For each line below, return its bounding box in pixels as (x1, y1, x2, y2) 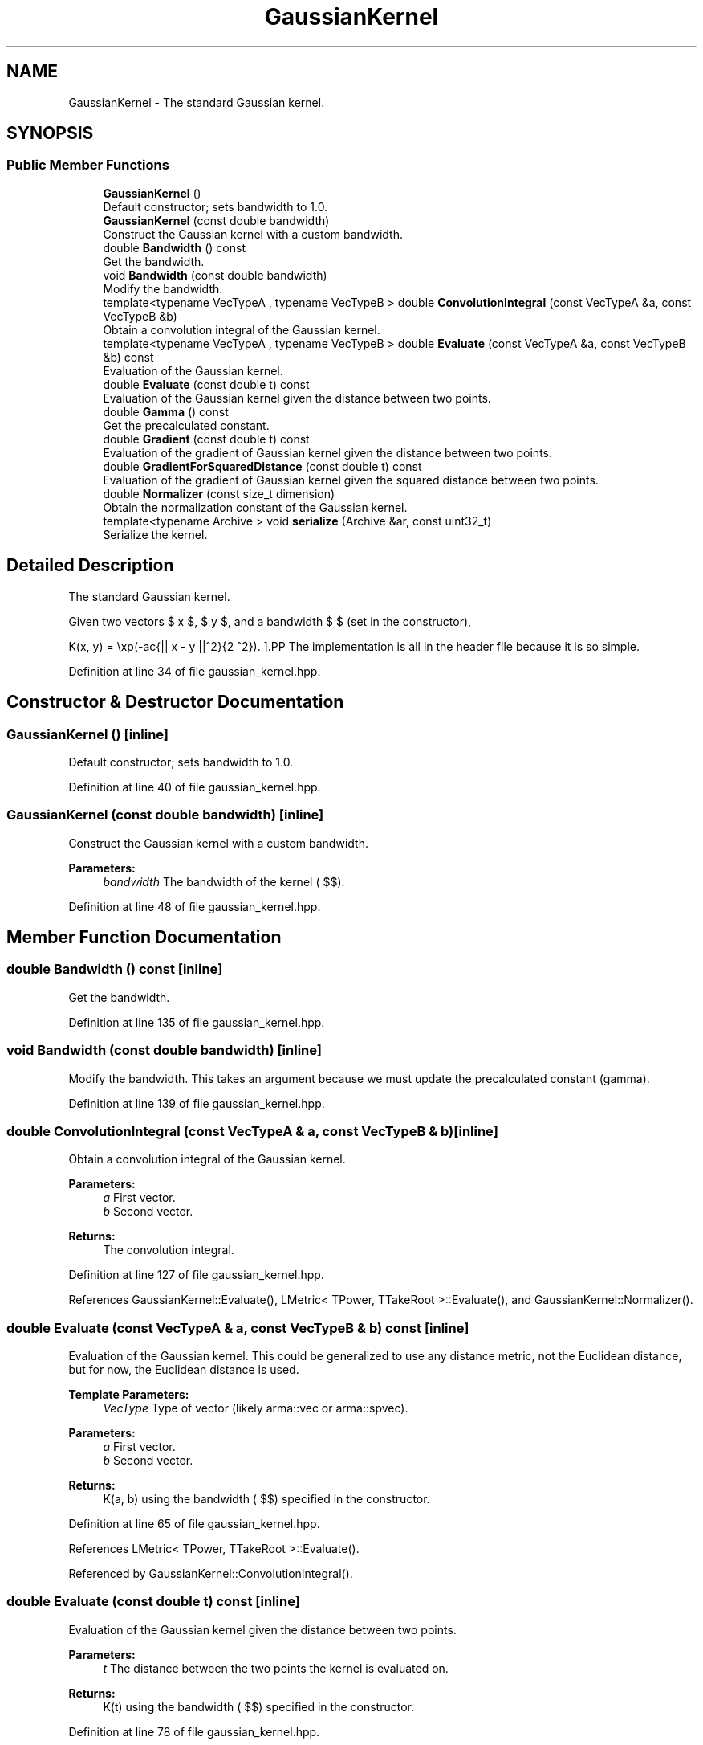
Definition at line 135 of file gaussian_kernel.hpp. (68, 1015, 325, 1029)
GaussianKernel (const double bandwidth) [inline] (6, 807, 324, 823)
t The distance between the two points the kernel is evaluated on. (103, 1661, 449, 1675)
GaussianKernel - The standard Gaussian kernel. (68, 95, 325, 109)
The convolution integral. (103, 1243, 234, 1257)
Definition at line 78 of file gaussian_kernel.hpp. (68, 1724, 320, 1739)
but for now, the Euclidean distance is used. (68, 1363, 299, 1377)
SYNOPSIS (6, 123, 94, 144)
